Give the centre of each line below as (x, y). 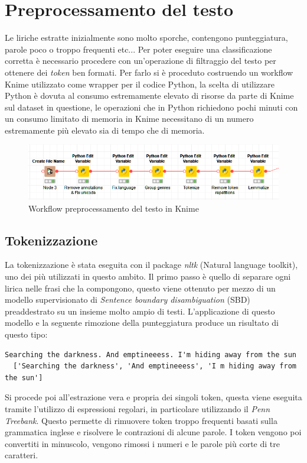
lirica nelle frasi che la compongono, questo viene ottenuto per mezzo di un (140, 288)
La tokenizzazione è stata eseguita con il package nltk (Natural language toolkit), (151, 265)
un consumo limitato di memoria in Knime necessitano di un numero (129, 119)
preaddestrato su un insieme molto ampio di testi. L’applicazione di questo (140, 311)
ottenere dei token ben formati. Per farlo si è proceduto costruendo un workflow (149, 72)
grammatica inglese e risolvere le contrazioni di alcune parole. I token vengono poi (153, 432)
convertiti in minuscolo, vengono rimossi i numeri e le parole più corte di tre (142, 443)
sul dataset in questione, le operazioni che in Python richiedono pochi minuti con (151, 107)
